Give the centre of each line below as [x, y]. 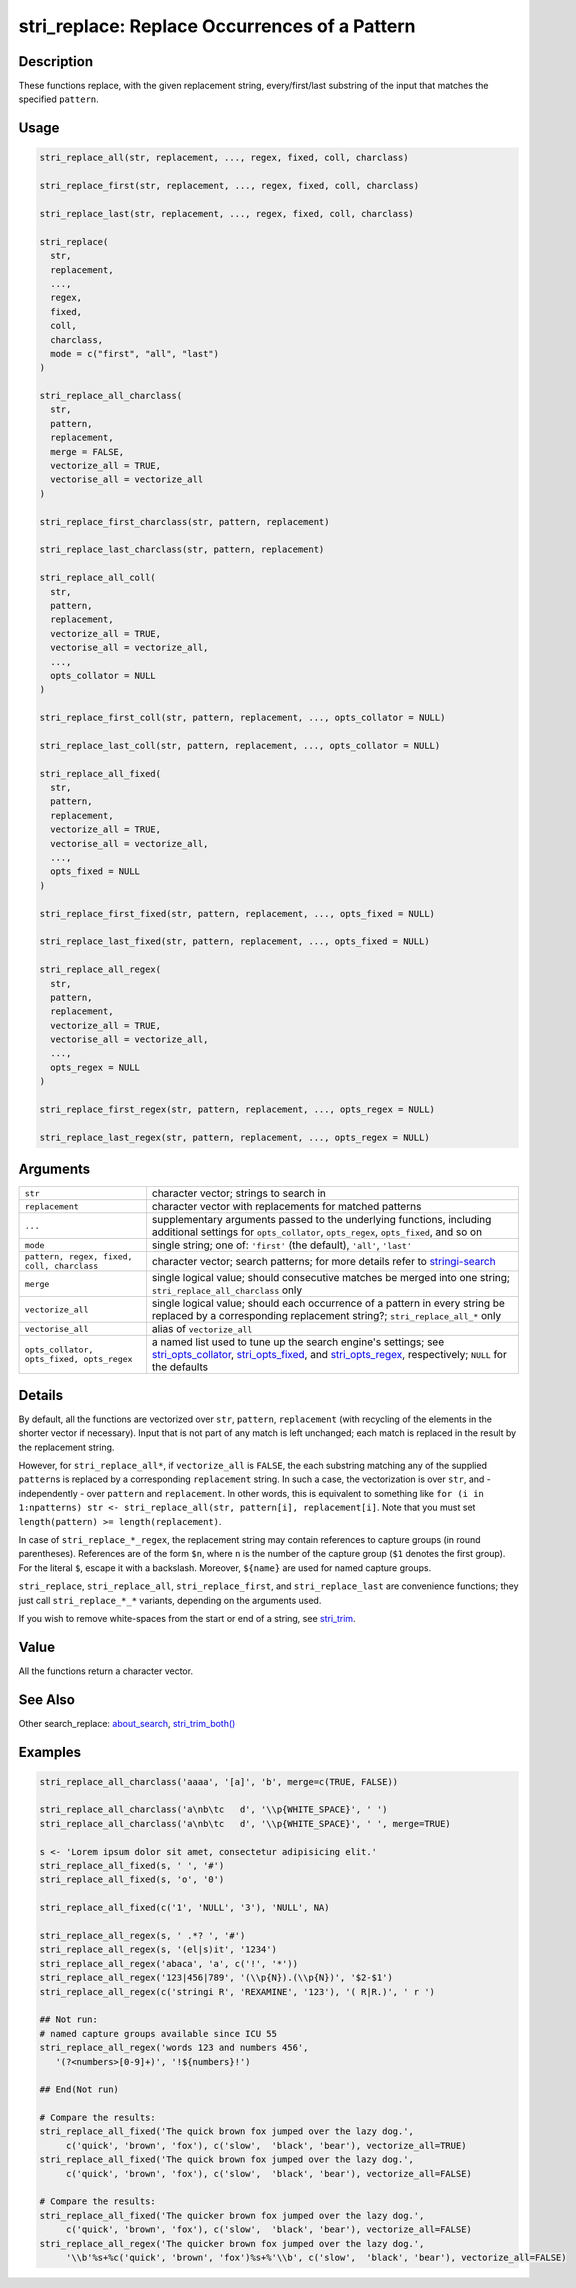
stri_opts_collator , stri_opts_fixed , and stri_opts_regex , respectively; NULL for [329, 1355]
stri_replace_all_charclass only [227, 1290]
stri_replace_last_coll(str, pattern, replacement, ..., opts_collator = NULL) [240, 745]
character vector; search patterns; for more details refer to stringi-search [323, 1262]
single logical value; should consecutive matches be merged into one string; [330, 1278]
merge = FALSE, [87, 451]
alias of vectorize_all [202, 1329]
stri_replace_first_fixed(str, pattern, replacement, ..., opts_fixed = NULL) [237, 913]
